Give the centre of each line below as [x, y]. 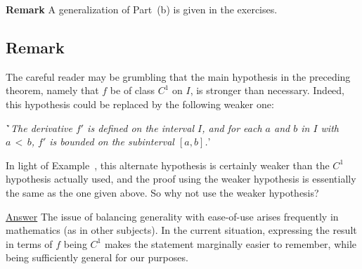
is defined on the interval [141, 127]
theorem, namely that [52, 90]
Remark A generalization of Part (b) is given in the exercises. [142, 9]
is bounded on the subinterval [112, 142]
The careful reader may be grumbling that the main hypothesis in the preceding [178, 76]
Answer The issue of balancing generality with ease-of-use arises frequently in [172, 216]
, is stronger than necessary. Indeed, [267, 90]
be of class [132, 90]
